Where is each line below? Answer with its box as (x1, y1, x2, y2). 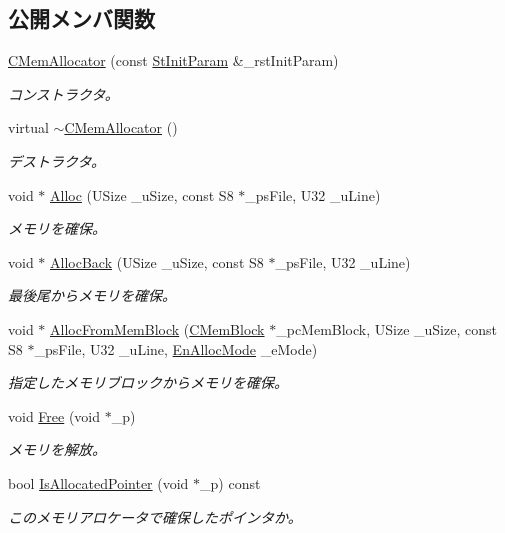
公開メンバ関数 (8, 3, 155, 34)
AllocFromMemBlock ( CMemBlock (50, 318, 265, 339)
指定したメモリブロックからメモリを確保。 (8, 372, 288, 393)
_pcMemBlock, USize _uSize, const (276, 318, 497, 339)
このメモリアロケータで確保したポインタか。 (8, 506, 302, 527)
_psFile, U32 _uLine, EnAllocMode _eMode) (34, 338, 318, 359)
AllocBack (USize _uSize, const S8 (50, 251, 264, 272)
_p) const (200, 472, 261, 493)
